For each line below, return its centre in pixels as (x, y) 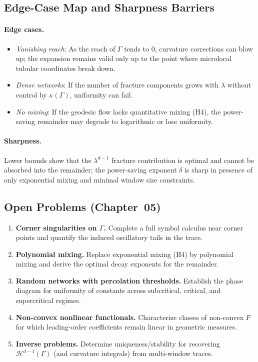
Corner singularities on (56, 227)
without (239, 85)
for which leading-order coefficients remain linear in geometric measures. (126, 327)
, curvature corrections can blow (204, 48)
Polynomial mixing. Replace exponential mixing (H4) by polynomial (124, 254)
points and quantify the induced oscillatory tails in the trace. (109, 237)
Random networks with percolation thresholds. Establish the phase (129, 280)
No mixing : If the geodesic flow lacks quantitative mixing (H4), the (118, 111)
